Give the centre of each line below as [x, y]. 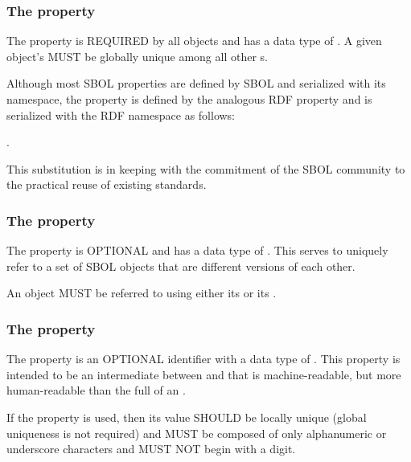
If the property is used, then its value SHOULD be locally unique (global [187, 417]
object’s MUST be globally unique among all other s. [137, 56]
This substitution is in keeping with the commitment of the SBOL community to [206, 168]
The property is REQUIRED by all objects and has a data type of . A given [194, 41]
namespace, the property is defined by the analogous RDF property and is [189, 99]
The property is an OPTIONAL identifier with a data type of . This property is [203, 359]
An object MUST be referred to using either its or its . [142, 293]
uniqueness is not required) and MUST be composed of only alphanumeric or [197, 433]
